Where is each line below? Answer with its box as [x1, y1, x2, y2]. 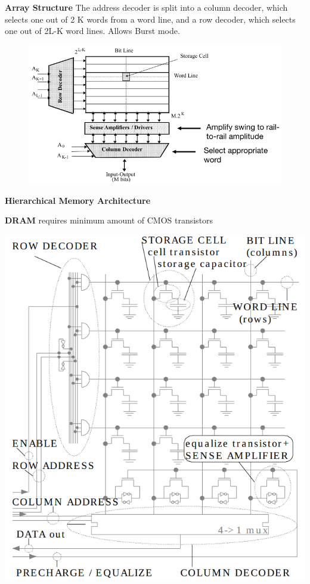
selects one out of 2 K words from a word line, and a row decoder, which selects [5, 13, 296, 25]
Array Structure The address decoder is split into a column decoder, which [5, 1, 288, 13]
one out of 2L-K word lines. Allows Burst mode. [5, 24, 180, 37]
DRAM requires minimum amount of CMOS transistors [5, 214, 213, 226]
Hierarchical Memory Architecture [5, 194, 151, 206]
